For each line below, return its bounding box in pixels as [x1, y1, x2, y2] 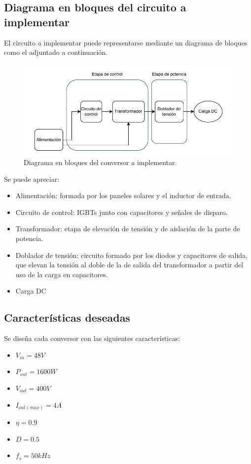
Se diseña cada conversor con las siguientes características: [4, 333, 180, 343]
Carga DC [15, 286, 46, 296]
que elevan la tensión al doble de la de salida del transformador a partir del [15, 259, 244, 270]
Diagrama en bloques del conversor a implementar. [24, 157, 177, 167]
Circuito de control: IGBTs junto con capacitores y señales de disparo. [15, 207, 228, 217]
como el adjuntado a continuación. [4, 47, 108, 57]
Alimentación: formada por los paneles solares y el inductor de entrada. [15, 190, 231, 201]
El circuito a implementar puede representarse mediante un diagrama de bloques [4, 37, 248, 47]
